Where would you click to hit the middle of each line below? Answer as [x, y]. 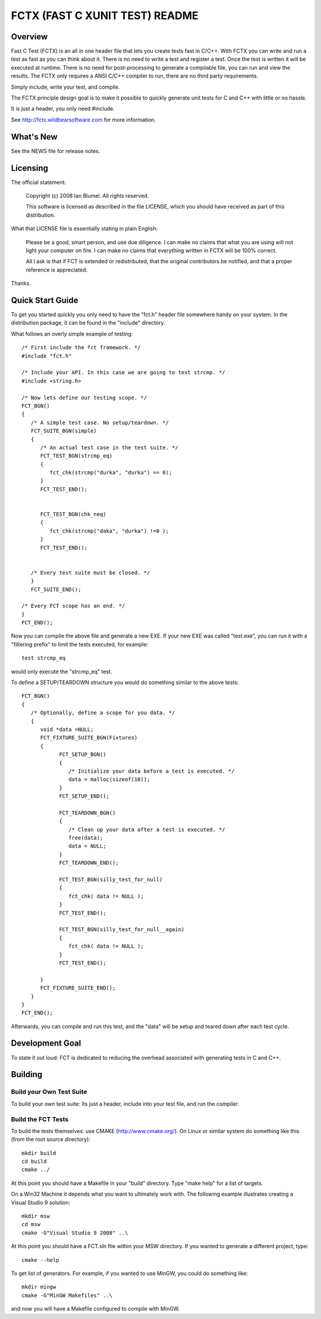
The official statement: [39, 182]
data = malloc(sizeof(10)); [109, 780]
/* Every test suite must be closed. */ [90, 573]
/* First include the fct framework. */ [81, 348]
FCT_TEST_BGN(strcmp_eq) [76, 456]
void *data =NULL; [67, 730]
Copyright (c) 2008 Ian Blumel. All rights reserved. [87, 196]
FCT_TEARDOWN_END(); [89, 863]
